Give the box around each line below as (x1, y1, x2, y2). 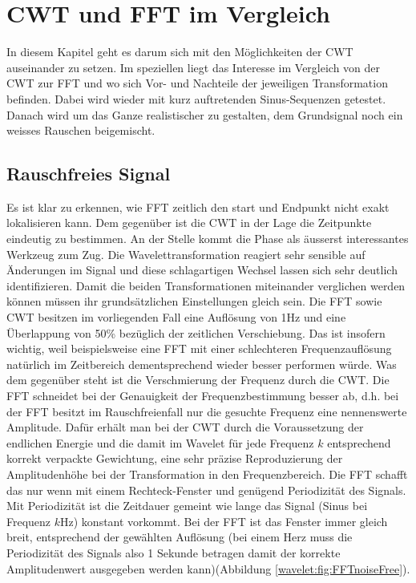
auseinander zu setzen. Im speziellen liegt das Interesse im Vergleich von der (6, 59, 381, 75)
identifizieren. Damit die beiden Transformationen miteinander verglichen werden (6, 277, 406, 294)
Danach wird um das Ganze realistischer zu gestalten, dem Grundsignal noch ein (6, 106, 403, 123)
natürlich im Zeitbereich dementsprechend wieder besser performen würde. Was (6, 355, 397, 372)
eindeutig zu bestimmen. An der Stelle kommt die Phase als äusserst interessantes (6, 230, 409, 247)
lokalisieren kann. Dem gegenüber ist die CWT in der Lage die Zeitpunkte (6, 214, 372, 231)
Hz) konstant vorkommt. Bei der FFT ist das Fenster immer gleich (60, 512, 388, 529)
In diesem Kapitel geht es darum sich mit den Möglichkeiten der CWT (6, 43, 353, 60)
